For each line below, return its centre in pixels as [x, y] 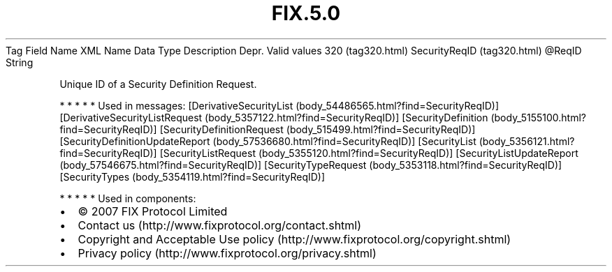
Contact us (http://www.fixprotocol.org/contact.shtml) [220, 225]
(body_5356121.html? [527, 141]
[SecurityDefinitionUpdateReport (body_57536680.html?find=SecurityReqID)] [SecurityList [268, 141]
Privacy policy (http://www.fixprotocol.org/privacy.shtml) [227, 253]
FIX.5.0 [306, 13]
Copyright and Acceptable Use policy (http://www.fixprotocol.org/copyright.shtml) [294, 239]
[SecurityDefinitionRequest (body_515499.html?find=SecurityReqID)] [318, 129]
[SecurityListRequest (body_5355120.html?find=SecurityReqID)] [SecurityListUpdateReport [369, 153]
